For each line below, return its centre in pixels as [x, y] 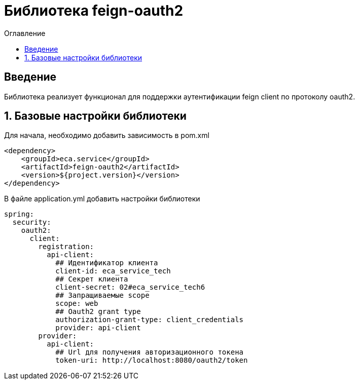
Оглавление [25, 33]
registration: [66, 247]
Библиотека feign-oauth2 [94, 11]
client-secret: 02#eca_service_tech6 [130, 287]
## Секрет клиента [92, 279]
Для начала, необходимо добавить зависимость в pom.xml [107, 135]
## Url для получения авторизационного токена [150, 352]
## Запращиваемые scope [102, 295]
